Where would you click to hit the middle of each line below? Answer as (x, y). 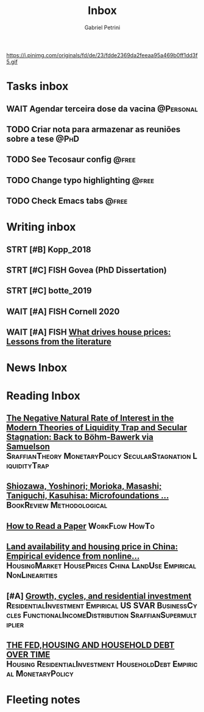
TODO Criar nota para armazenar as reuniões (93, 129)
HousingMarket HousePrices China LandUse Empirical (101, 566)
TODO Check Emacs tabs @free (67, 201)
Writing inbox (41, 227)
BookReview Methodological (57, 505)
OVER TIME (28, 654)
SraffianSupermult (164, 615)
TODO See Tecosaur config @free (71, 160)
